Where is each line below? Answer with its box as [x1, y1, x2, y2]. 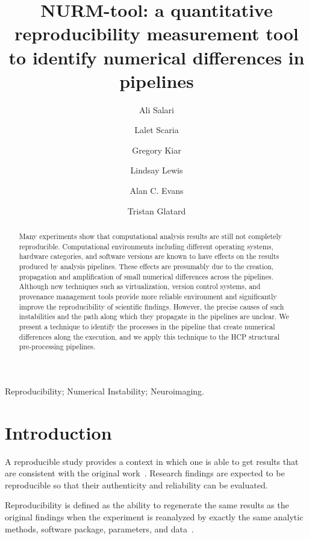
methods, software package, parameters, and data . [5, 522, 194, 535]
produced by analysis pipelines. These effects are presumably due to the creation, [19, 261, 274, 272]
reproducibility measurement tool [14, 21, 299, 46]
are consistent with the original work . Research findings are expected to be [5, 467, 285, 479]
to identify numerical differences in [8, 45, 305, 69]
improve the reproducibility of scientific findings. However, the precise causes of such [19, 301, 284, 311]
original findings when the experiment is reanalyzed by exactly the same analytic [5, 511, 304, 523]
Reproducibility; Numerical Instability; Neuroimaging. [5, 384, 205, 397]
